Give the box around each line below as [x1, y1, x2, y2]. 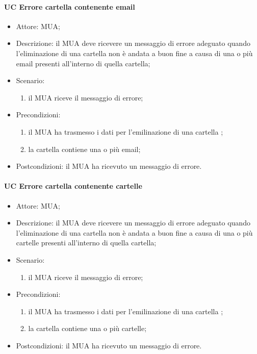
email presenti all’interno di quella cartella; [16, 58, 150, 68]
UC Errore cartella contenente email [4, 1, 135, 12]
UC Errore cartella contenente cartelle [4, 181, 142, 191]
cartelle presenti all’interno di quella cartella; [16, 237, 157, 248]
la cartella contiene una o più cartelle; [28, 323, 147, 334]
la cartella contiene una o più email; [28, 143, 141, 154]
